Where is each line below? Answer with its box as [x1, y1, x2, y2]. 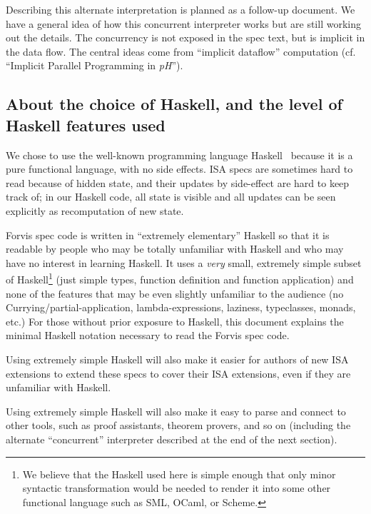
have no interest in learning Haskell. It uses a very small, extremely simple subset [6, 255, 362, 270]
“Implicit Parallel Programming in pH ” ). [6, 58, 183, 73]
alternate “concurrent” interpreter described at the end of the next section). [6, 431, 337, 446]
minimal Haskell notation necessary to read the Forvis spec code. [6, 328, 290, 343]
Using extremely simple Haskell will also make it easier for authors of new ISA [6, 351, 349, 366]
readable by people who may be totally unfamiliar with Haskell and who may [6, 241, 344, 256]
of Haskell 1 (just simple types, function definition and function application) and [6, 270, 354, 286]
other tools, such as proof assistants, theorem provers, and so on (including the [6, 418, 351, 433]
